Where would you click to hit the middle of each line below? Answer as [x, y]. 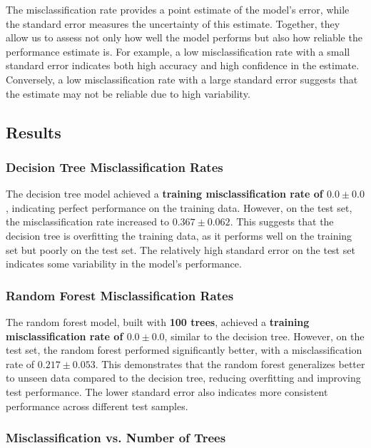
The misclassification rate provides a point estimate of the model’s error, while [178, 9]
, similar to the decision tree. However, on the [264, 336]
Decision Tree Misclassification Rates [115, 167]
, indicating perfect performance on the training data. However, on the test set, [179, 207]
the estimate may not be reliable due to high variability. [128, 93]
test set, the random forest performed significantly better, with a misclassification [184, 350]
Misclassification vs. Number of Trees [116, 438]
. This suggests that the [282, 222]
